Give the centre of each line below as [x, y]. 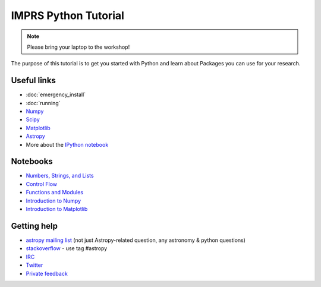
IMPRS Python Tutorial [68, 15]
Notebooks [32, 161]
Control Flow [42, 184]
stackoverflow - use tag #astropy [67, 248]
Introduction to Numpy [53, 201]
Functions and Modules [54, 193]
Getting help [34, 226]
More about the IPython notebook [67, 144]
